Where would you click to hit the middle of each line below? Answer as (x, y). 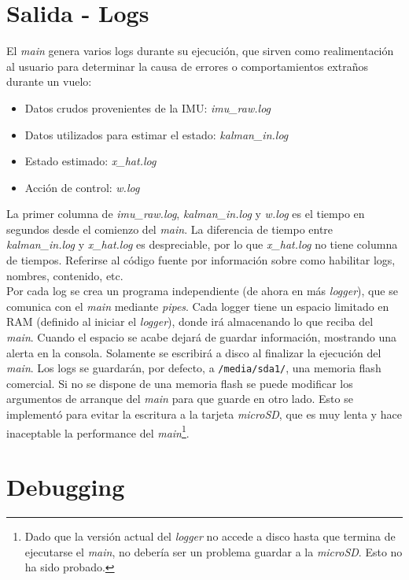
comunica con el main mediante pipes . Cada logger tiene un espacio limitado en (198, 306)
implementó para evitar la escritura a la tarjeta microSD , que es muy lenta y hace (204, 414)
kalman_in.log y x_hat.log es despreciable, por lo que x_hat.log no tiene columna (202, 244)
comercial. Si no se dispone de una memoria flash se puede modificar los (180, 383)
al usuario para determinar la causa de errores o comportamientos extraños (187, 66)
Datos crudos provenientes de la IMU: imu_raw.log (148, 107)
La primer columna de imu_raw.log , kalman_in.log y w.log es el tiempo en (186, 214)
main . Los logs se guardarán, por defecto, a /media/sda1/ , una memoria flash (194, 368)
